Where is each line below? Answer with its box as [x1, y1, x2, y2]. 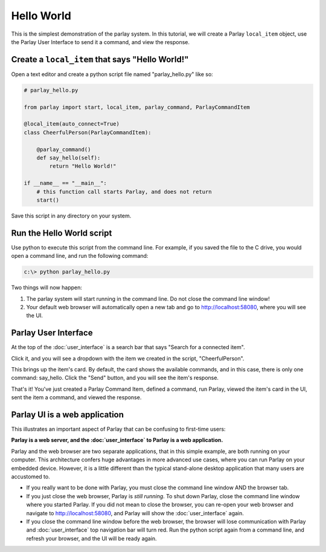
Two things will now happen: [11, 284, 83, 291]
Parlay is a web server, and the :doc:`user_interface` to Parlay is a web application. [11, 437, 223, 444]
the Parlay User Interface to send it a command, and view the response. [11, 38, 190, 45]
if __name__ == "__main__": [24, 180, 107, 187]
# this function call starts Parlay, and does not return [36, 188, 212, 195]
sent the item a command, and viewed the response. [11, 394, 142, 401]
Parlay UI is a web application [11, 409, 124, 420]
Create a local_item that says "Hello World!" [11, 54, 189, 65]
